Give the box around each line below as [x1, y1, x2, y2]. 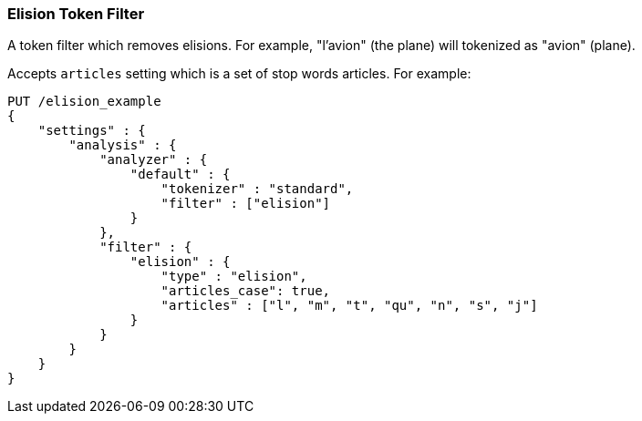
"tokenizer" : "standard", [160, 181, 354, 197]
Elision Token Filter [7, 5, 145, 23]
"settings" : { [37, 123, 146, 139]
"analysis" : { [68, 138, 177, 153]
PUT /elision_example [7, 94, 161, 109]
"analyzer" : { [99, 152, 208, 168]
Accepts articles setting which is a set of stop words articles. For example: [7, 66, 471, 82]
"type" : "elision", [160, 269, 307, 284]
